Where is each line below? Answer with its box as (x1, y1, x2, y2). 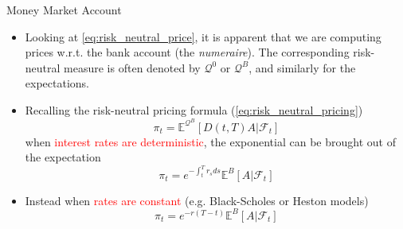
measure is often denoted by (64, 59, 201, 76)
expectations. (25, 75, 89, 91)
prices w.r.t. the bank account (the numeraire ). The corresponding (25, 44, 350, 60)
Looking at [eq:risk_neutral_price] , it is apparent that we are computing (25, 28, 381, 45)
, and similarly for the (248, 59, 356, 76)
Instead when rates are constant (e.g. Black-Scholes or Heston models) (25, 192, 369, 208)
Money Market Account (6, 2, 122, 17)
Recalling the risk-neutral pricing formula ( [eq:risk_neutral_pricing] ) (25, 101, 363, 118)
